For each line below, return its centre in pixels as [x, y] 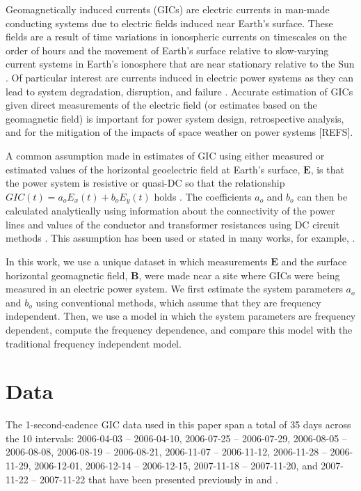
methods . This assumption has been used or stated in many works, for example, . [180, 238]
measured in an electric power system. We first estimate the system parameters [174, 289]
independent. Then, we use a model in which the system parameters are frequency [181, 316]
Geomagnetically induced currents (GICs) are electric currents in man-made [168, 9]
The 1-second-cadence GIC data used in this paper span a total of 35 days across [178, 424]
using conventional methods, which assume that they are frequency [178, 302]
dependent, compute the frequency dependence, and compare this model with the [179, 329]
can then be [322, 196]
